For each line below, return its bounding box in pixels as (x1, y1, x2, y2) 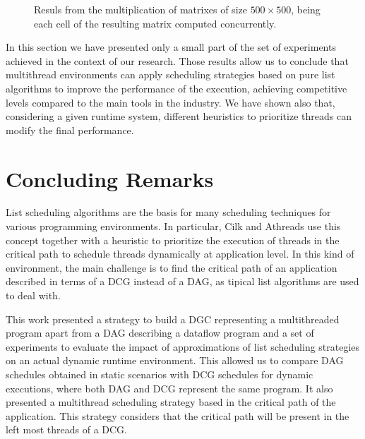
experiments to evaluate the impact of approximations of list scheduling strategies (6, 339, 360, 354)
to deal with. (6, 288, 61, 303)
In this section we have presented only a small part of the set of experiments (6, 40, 336, 54)
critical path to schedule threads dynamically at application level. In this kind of (6, 246, 354, 261)
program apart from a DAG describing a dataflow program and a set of (6, 325, 314, 340)
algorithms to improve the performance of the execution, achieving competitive (6, 80, 347, 95)
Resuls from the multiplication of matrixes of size (34, 2, 247, 16)
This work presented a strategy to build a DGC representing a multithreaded (6, 311, 340, 326)
